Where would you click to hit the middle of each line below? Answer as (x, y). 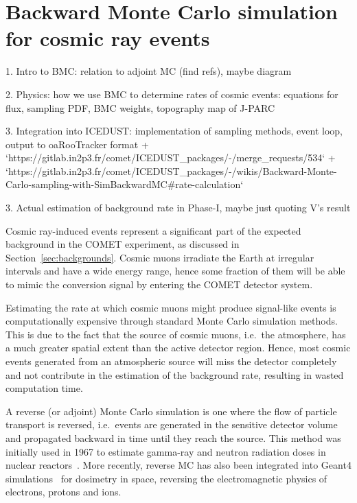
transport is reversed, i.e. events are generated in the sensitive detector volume (172, 424)
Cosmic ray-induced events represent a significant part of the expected (153, 230)
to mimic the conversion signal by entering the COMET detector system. (159, 284)
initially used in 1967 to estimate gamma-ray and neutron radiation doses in (166, 451)
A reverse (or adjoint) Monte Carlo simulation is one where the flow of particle (171, 411)
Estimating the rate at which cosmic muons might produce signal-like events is (171, 307)
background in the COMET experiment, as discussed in (123, 244)
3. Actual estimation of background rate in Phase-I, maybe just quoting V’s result (178, 208)
